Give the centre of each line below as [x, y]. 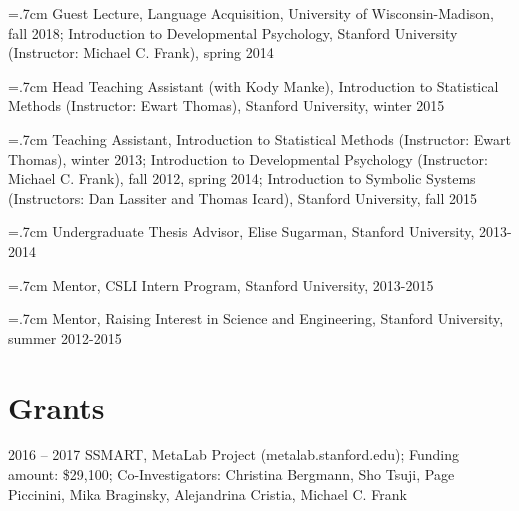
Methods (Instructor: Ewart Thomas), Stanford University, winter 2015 [226, 105]
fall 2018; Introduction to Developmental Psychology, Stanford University [233, 32]
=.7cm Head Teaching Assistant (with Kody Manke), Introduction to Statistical [253, 85]
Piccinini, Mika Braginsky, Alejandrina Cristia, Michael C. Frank [207, 493]
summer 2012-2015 [65, 337]
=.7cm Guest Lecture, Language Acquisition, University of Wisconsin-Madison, [251, 13]
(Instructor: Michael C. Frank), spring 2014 [141, 52]
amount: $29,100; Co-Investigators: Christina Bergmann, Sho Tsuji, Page [231, 474]
